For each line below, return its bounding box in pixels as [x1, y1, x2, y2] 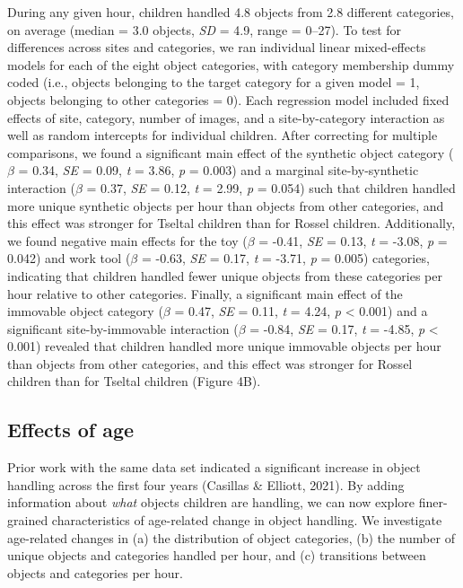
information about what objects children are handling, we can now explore [7, 493, 415, 512]
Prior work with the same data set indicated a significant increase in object [7, 458, 421, 477]
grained [7, 511, 48, 530]
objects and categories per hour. [7, 563, 183, 582]
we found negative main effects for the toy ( [7, 231, 248, 250]
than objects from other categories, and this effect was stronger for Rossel [7, 354, 413, 373]
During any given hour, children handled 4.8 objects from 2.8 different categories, [7, 3, 455, 21]
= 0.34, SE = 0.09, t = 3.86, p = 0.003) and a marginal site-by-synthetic [18, 161, 419, 180]
